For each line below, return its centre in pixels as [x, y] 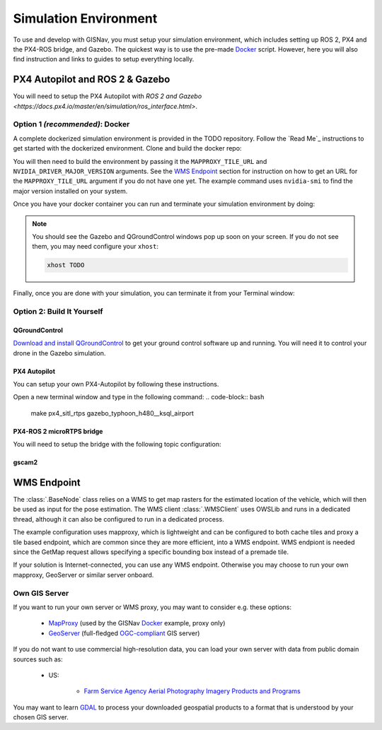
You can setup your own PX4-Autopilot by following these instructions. [116, 384]
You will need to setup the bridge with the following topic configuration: [117, 445]
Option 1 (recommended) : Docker [71, 124]
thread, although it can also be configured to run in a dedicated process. [118, 519]
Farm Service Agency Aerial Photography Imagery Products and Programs [192, 691]
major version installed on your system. [70, 191]
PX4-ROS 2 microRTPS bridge [58, 431]
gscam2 [25, 462]
